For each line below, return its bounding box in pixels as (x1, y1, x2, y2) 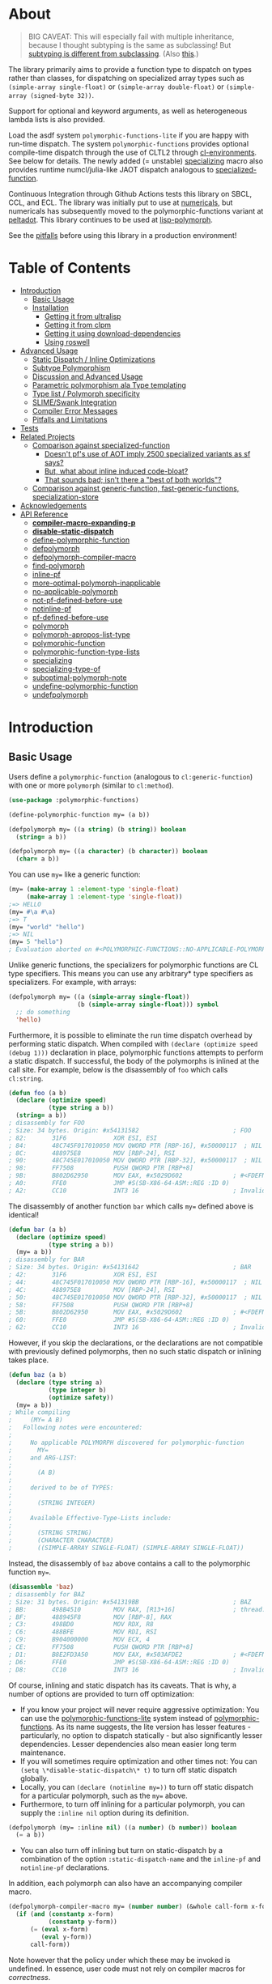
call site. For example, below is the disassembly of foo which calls (8, 1064, 228, 1074)
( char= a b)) (15, 855, 60, 863)
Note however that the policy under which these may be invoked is (8, 1955, 231, 1965)
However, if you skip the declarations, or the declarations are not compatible (8, 1338, 263, 1348)
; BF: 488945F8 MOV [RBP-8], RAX (8, 1612, 172, 1621)
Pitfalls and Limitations (32, 414, 108, 424)
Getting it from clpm (44, 320, 112, 329)
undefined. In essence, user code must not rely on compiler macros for (8, 1964, 245, 1973)
